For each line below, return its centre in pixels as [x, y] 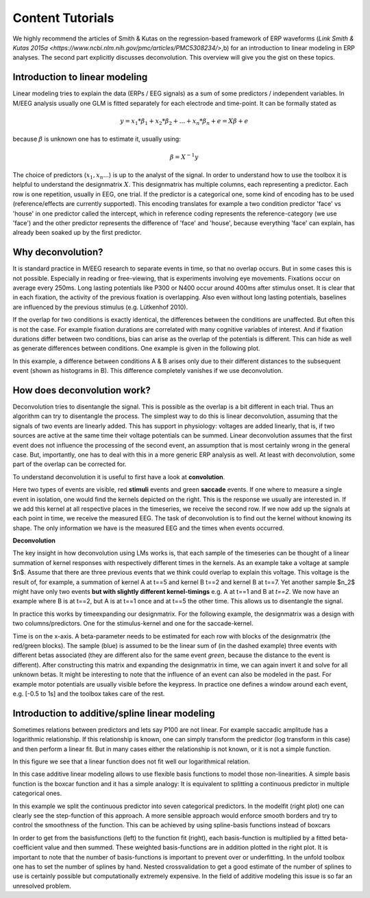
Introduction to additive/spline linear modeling [114, 713]
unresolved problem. [42, 886]
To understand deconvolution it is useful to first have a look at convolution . [119, 476]
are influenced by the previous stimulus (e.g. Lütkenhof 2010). [100, 307]
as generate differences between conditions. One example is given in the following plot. [136, 348]
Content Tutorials [63, 18]
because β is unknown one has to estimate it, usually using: [97, 139]
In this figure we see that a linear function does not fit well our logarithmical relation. [131, 761]
